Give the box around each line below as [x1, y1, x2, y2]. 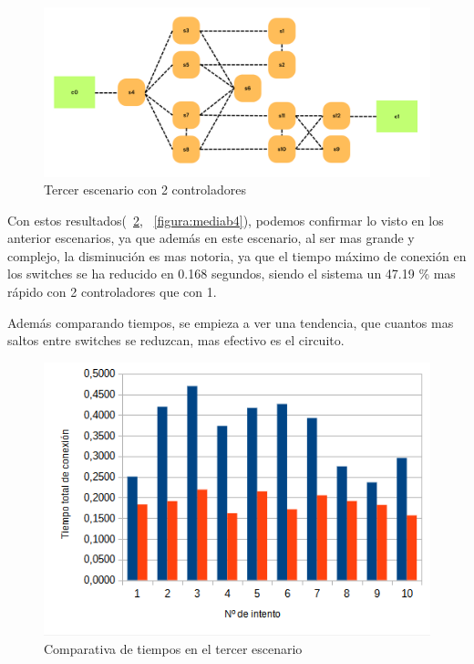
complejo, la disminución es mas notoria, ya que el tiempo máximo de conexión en [7, 246, 467, 265]
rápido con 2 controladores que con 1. [7, 282, 217, 301]
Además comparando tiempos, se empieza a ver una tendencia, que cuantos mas [7, 312, 454, 332]
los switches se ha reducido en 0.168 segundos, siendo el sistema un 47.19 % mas [7, 264, 456, 283]
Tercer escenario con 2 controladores [44, 180, 246, 199]
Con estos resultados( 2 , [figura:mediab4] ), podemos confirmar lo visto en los [7, 210, 444, 229]
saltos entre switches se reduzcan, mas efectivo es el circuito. [7, 331, 345, 350]
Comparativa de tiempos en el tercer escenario [44, 638, 303, 658]
